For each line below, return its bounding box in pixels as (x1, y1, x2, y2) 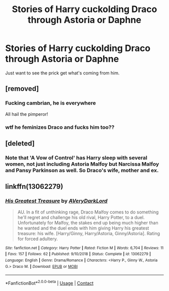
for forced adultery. (17, 236, 58, 242)
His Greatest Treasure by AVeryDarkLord (5, 197, 108, 204)
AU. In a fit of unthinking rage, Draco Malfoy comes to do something (17, 209, 159, 215)
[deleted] (5, 139, 35, 148)
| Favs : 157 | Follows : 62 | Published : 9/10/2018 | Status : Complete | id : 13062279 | (5, 252, 151, 257)
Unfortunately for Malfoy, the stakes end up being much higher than (17, 220, 158, 226)
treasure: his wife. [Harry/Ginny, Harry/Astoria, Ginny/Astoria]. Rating (17, 230, 160, 236)
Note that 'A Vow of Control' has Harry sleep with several (5, 154, 147, 161)
